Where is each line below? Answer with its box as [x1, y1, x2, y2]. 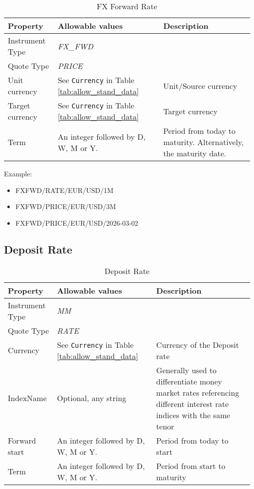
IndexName [8, 392, 47, 404]
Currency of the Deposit [156, 339, 239, 350]
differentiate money [156, 375, 222, 387]
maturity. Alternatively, [163, 136, 244, 148]
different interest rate [156, 398, 229, 409]
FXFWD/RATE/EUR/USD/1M [15, 185, 114, 195]
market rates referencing [156, 386, 239, 398]
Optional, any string [57, 392, 127, 404]
